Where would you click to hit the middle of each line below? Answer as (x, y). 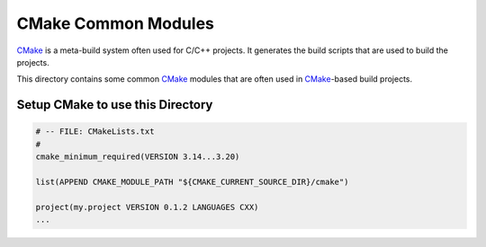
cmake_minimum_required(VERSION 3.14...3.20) (138, 157)
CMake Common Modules (116, 23)
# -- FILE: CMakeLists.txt (95, 132)
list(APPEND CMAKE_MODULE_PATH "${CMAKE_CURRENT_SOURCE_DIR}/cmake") (192, 181)
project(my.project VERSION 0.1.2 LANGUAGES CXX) (147, 207)
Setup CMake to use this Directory (115, 105)
